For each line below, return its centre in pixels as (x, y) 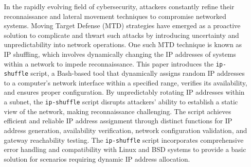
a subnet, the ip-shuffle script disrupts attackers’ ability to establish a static (121, 102)
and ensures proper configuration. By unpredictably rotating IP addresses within (124, 92)
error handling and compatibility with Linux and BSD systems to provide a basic (125, 149)
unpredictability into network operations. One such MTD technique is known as (123, 44)
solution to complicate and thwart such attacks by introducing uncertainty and (122, 35)
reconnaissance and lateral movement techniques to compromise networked (115, 16)
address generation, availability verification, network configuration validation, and (125, 130)
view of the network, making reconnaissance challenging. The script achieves (118, 111)
